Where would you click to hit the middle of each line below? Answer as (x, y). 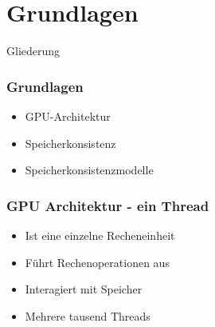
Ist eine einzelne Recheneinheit (100, 235)
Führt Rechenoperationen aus (97, 262)
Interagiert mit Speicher (84, 289)
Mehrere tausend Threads (88, 315)
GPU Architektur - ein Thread (108, 205)
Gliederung (33, 51)
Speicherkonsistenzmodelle (89, 170)
